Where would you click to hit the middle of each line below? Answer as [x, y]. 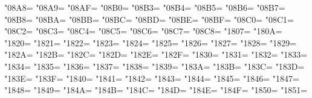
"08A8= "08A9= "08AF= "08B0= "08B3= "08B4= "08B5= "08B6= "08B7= [145, 7]
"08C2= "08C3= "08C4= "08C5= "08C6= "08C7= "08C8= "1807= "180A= [143, 31]
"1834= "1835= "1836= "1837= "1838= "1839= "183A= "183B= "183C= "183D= [154, 66]
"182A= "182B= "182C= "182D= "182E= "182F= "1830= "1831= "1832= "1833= [156, 54]
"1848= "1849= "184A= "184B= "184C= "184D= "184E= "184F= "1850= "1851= [156, 90]
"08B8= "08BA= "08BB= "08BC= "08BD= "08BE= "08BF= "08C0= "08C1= [149, 19]
